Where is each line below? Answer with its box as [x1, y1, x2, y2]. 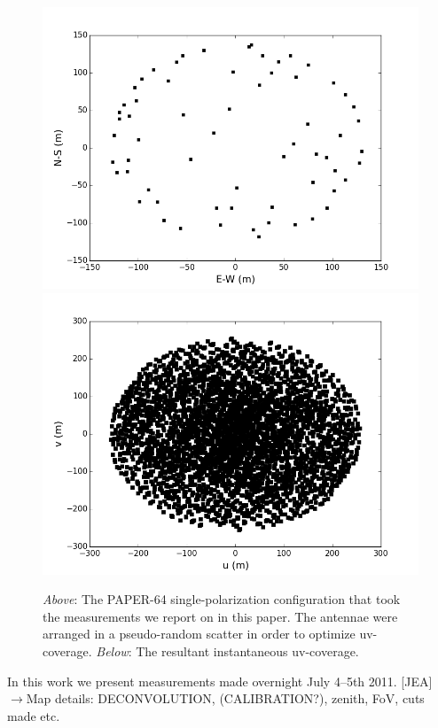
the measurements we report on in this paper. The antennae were [43, 607, 398, 625]
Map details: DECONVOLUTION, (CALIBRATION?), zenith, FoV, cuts [26, 689, 425, 708]
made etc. [7, 706, 60, 724]
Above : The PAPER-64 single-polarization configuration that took [43, 590, 401, 608]
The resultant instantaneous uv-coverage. [136, 641, 359, 660]
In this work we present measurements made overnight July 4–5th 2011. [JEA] [7, 671, 433, 690]
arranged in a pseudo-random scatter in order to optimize [43, 624, 356, 643]
